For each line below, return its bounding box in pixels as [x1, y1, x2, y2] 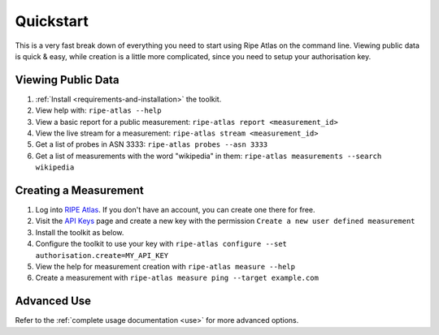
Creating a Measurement [15, 183, 144, 197]
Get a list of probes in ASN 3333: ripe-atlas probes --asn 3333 [35, 140, 268, 149]
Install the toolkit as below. [35, 227, 124, 237]
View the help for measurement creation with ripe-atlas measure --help [35, 262, 296, 272]
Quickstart [15, 12, 89, 30]
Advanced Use [15, 294, 92, 308]
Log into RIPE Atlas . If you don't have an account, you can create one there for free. [35, 205, 316, 215]
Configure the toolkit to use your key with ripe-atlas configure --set [35, 239, 288, 249]
